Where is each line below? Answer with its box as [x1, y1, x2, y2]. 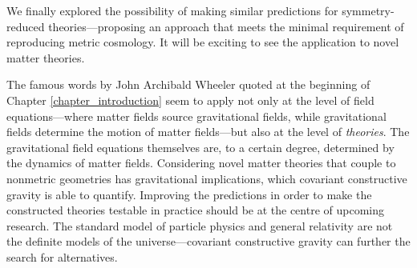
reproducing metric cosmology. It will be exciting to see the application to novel [6, 34, 399, 50]
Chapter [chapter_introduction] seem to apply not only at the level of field [6, 91, 374, 108]
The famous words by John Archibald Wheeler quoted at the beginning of [6, 76, 370, 93]
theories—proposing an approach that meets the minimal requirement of [48, 18, 404, 34]
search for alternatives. [6, 248, 118, 265]
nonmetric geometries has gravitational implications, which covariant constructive [6, 170, 407, 186]
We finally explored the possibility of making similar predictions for [6, 2, 338, 18]
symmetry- [342, 2, 395, 18]
